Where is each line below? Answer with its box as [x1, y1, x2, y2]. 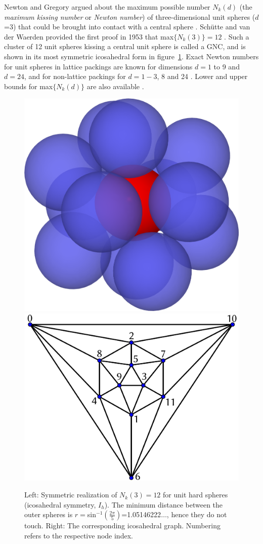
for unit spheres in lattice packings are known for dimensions [4, 61, 193, 71]
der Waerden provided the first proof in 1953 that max [4, 31, 174, 42]
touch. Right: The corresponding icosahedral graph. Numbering [24, 520, 221, 531]
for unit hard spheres [163, 489, 228, 500]
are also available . [86, 81, 144, 91]
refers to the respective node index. [24, 530, 133, 540]
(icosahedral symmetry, [24, 499, 96, 510]
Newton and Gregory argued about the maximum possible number [4, 2, 210, 12]
